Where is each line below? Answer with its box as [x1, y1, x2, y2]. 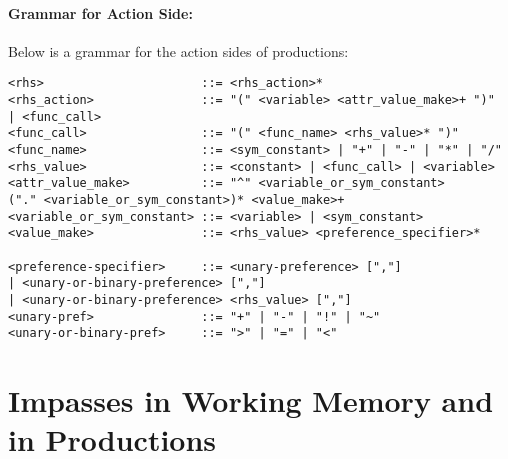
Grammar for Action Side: [8, 2, 193, 23]
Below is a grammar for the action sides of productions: [8, 40, 349, 61]
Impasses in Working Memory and [8, 380, 494, 421]
